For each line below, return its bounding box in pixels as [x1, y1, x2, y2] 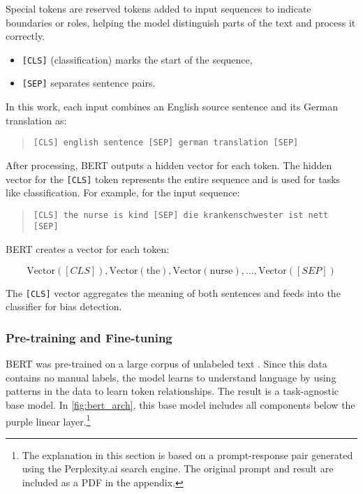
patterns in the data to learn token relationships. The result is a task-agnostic [6, 384, 339, 398]
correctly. [6, 29, 45, 43]
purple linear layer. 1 [6, 412, 91, 428]
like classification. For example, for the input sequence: [6, 185, 240, 200]
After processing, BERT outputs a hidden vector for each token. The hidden [6, 157, 332, 172]
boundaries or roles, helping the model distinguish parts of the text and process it [6, 15, 356, 29]
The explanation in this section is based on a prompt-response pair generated [22, 447, 353, 462]
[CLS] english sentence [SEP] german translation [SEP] [33, 138, 299, 148]
